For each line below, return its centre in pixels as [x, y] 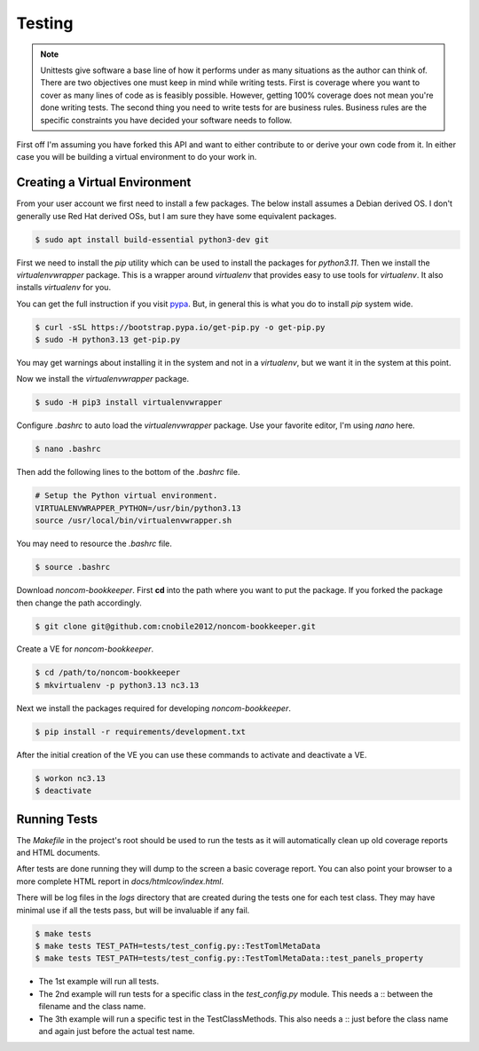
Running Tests [57, 819]
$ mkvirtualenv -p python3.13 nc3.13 [117, 685]
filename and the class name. [92, 1007]
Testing [45, 23]
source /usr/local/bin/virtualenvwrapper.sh [133, 521]
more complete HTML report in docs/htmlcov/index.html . [120, 881]
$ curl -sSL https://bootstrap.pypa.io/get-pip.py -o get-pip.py [180, 327]
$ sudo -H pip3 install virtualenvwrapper [129, 403]
